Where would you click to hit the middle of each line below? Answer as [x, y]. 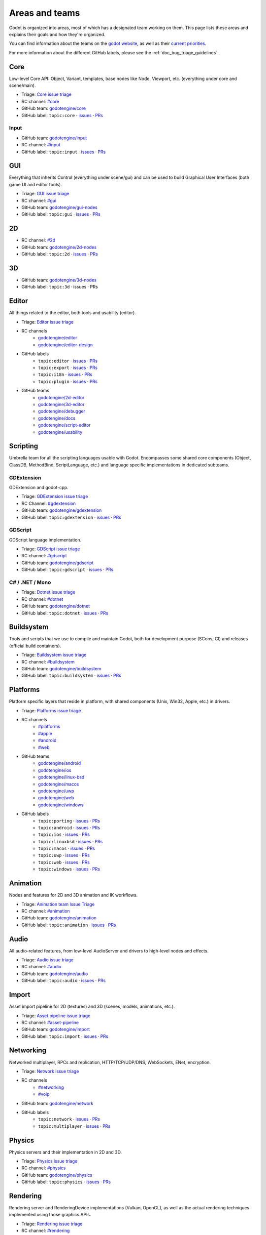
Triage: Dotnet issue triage [49, 592]
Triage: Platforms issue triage [51, 710]
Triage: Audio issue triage [48, 960]
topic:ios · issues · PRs [64, 834]
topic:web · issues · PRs [64, 862]
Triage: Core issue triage [46, 94]
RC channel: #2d [38, 240]
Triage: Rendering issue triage [52, 1224]
